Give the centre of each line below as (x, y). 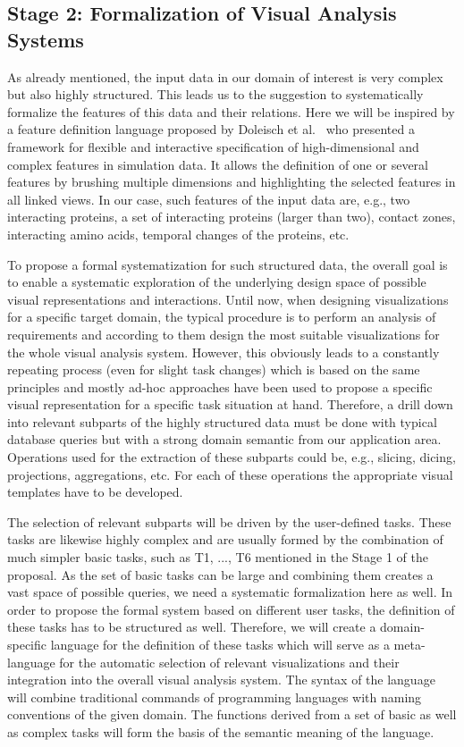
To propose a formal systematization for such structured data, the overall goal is (228, 264)
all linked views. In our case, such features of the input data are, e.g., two (209, 199)
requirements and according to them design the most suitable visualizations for (224, 334)
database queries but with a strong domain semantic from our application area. (224, 439)
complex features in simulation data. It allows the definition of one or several (218, 164)
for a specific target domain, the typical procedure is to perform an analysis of (222, 317)
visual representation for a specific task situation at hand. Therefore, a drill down (230, 404)
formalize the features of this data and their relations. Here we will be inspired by (231, 111)
